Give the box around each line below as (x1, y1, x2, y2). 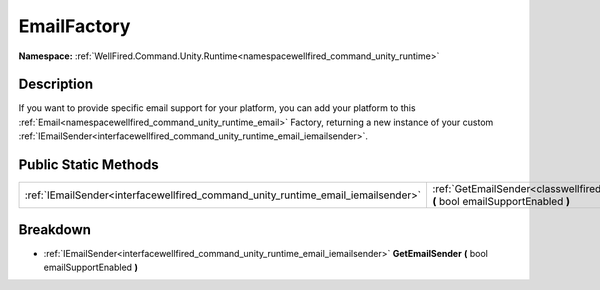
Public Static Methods (18, 156, 159, 174)
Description (18, 76, 94, 93)
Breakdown (18, 221, 92, 238)
